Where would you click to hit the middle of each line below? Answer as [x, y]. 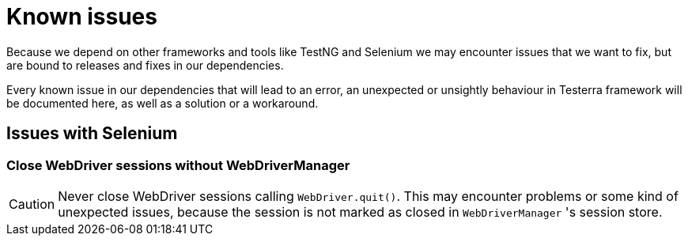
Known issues [82, 17]
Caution [32, 204]
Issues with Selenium [92, 134]
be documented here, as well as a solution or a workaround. [163, 103]
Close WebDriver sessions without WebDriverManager [178, 165]
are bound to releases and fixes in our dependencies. [145, 65]
